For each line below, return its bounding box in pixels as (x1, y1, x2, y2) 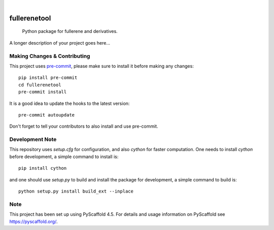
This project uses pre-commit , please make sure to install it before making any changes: (9, 63, 194, 69)
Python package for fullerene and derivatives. (22, 28, 118, 34)
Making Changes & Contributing (9, 52, 90, 59)
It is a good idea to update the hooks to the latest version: (9, 100, 130, 106)
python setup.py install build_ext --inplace (18, 188, 134, 194)
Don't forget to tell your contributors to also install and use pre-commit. (9, 123, 158, 129)
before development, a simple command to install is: (9, 154, 119, 160)
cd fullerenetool (18, 82, 61, 88)
